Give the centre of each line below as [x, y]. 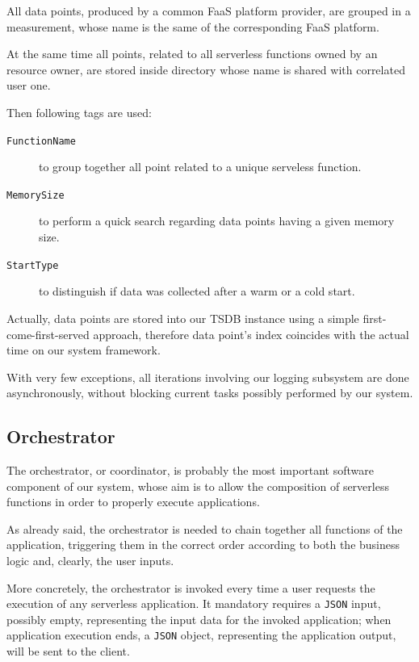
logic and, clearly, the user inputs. [90, 561]
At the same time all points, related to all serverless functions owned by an [192, 54]
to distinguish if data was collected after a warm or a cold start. [197, 291]
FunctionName [41, 141]
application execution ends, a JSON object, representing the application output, [201, 635]
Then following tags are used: [79, 112]
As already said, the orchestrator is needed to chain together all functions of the [205, 528]
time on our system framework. [84, 350]
